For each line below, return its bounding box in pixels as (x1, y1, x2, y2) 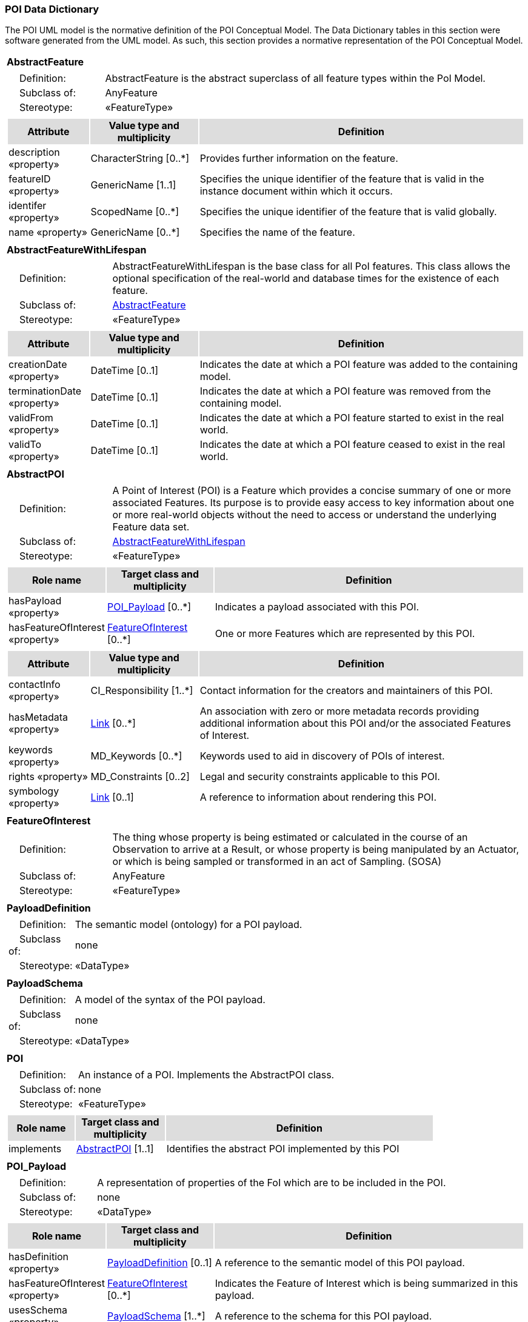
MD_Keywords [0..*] (90, 750, 182, 763)
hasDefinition (8, 1250, 69, 1263)
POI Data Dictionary (5, 3, 99, 15)
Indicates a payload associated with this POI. (215, 601, 419, 613)
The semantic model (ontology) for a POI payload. (75, 918, 302, 931)
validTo (8, 438, 42, 451)
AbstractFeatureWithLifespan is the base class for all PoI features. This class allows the (112, 260, 510, 273)
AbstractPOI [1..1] (76, 1143, 154, 1155)
